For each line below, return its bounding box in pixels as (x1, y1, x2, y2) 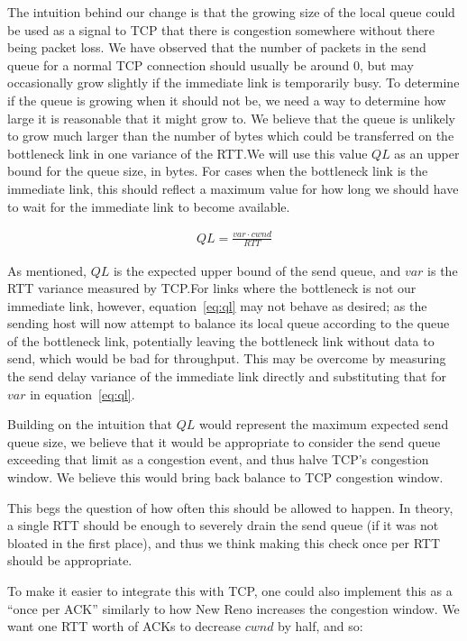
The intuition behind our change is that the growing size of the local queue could (7, 3, 455, 21)
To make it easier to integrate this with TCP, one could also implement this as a (7, 581, 453, 600)
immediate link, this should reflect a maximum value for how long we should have (7, 179, 459, 197)
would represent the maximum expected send (198, 415, 449, 434)
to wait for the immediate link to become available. (7, 197, 290, 215)
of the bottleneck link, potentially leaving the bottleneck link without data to (7, 331, 435, 350)
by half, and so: (278, 617, 363, 636)
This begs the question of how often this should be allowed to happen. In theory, (7, 498, 453, 517)
